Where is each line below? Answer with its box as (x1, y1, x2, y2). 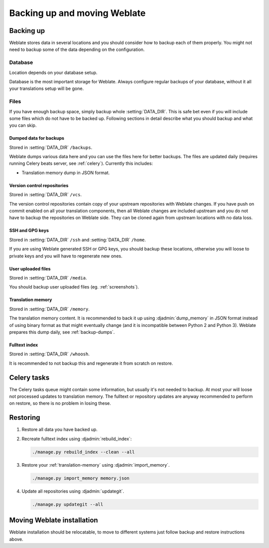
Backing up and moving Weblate (9, 7, 146, 18)
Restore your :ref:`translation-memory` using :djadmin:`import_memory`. (21, 462, 170, 468)
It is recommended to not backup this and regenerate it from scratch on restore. (9, 360, 173, 366)
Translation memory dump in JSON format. (21, 170, 110, 176)
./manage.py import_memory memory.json (32, 475, 130, 481)
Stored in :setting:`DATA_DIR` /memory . (9, 306, 90, 312)
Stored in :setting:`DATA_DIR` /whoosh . (9, 351, 90, 357)
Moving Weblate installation (9, 516, 98, 525)
